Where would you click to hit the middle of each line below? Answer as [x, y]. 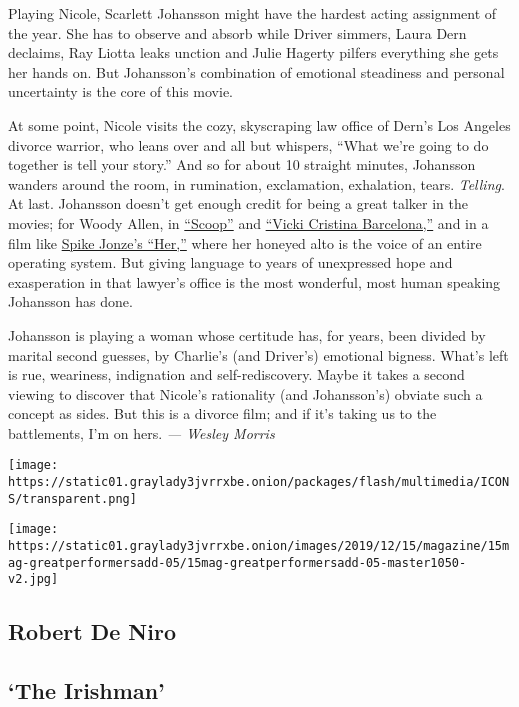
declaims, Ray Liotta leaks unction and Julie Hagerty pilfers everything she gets [253, 52]
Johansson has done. [70, 301]
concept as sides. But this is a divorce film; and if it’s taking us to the [222, 413]
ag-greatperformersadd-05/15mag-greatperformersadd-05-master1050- [237, 562]
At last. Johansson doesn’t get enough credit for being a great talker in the [238, 203]
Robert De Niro [92, 631]
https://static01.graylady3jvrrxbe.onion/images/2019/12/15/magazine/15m [259, 546]
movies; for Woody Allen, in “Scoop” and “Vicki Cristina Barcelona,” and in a [248, 222]
